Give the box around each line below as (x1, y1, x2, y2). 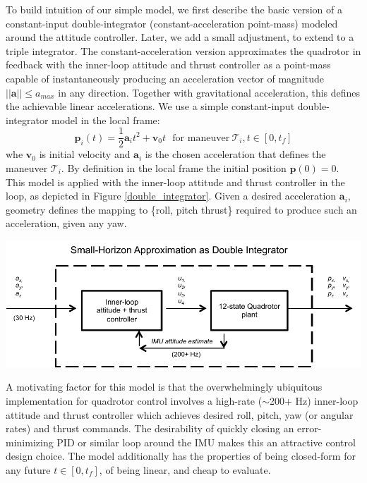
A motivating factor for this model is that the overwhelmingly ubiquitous (6, 379, 323, 394)
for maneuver (172, 133, 230, 143)
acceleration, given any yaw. (6, 216, 127, 231)
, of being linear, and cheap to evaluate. (99, 462, 271, 477)
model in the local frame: (52, 112, 160, 127)
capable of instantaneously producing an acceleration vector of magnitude (6, 71, 325, 85)
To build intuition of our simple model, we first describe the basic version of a (6, 2, 342, 16)
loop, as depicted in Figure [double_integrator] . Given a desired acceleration (6, 188, 337, 203)
